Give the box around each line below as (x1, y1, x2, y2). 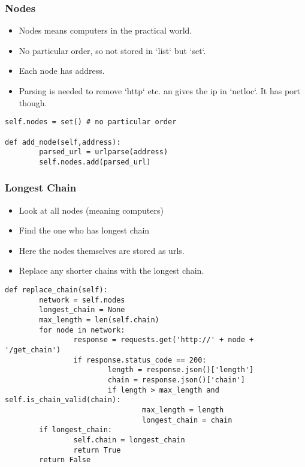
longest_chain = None (39, 306, 125, 315)
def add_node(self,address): (5, 137, 121, 146)
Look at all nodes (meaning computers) (19, 203, 164, 216)
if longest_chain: (39, 426, 112, 435)
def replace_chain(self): (5, 286, 108, 295)
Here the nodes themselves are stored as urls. (19, 244, 185, 256)
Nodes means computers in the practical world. (19, 24, 192, 37)
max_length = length (142, 405, 224, 414)
